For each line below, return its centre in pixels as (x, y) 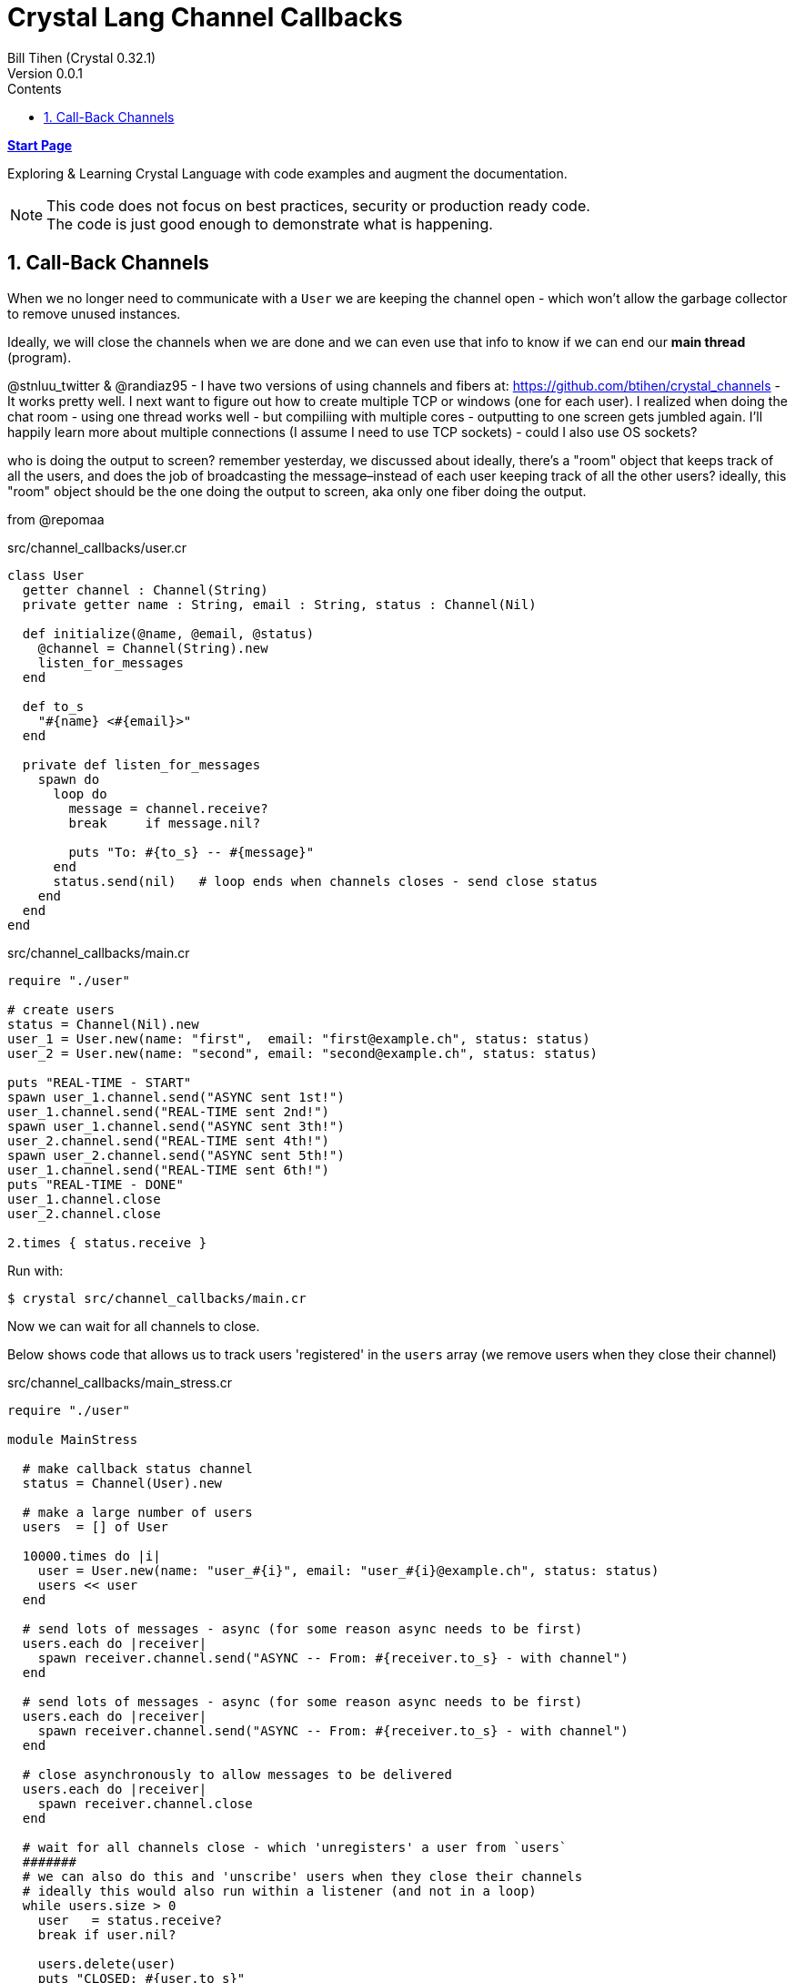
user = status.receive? (130, 1920)
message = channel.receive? (168, 808)
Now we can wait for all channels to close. (134, 1326)
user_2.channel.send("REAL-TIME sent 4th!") (169, 1140)
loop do (80, 793)
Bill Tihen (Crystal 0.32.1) (82, 57)
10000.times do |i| (91, 1556)
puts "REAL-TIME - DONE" (96, 1184)
